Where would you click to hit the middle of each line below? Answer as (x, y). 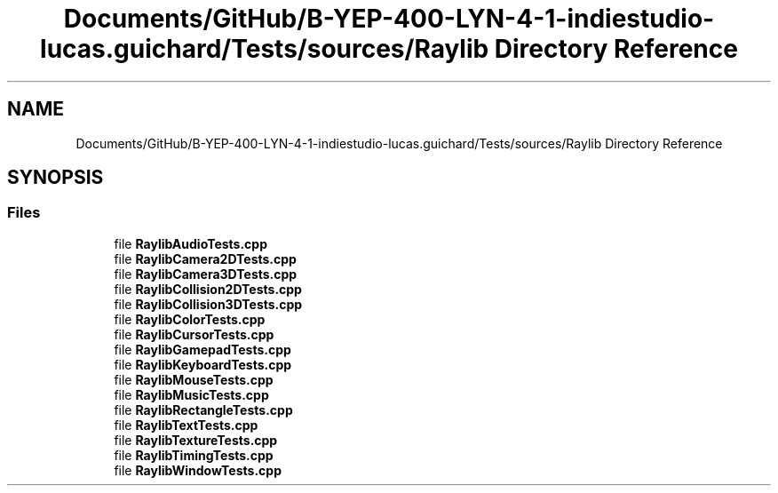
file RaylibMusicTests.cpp (191, 394)
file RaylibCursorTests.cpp (194, 334)
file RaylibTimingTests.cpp (194, 455)
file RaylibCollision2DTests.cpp (208, 289)
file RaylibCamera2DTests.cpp (205, 258)
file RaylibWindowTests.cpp (198, 470)
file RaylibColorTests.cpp (190, 319)
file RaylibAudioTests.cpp (191, 243)
